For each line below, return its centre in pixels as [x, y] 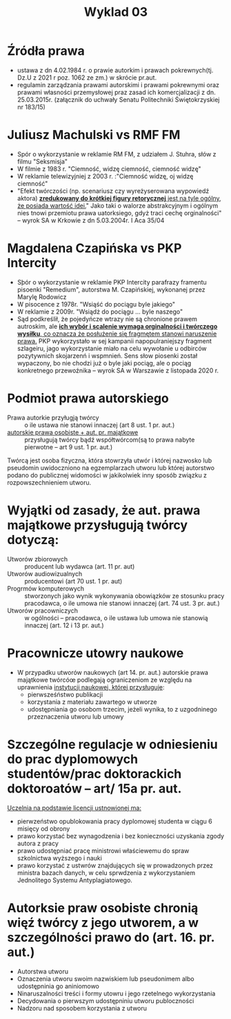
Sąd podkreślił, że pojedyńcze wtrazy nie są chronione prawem [107, 318]
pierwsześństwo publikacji [65, 694]
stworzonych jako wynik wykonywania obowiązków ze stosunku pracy [124, 595]
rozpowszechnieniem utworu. [49, 483]
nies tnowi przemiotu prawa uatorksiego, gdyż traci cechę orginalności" [119, 213]
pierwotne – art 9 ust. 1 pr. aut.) [69, 447]
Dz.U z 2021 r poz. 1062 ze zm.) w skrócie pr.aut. [87, 78]
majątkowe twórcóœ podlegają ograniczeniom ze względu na [104, 680]
